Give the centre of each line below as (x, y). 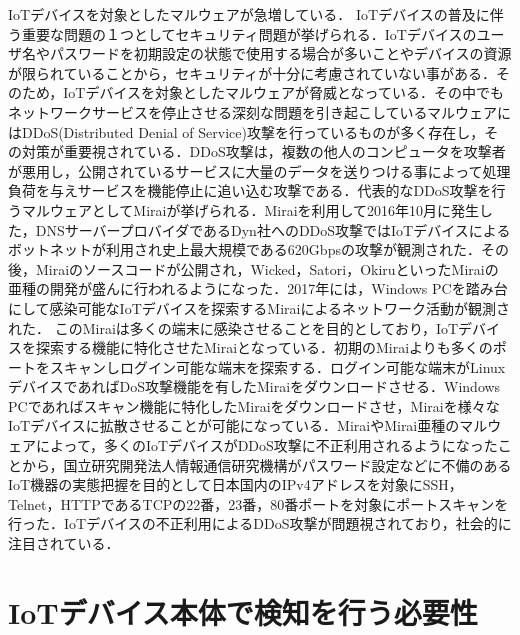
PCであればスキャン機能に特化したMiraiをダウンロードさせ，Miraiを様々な (254, 405)
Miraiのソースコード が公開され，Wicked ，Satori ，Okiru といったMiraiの (267, 268)
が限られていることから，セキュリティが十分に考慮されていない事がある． (252, 72)
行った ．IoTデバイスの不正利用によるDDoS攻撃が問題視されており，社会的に (260, 523)
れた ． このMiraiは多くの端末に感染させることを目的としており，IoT (233, 327)
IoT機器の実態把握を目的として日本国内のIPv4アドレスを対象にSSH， (235, 484)
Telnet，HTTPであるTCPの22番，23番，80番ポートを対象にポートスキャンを (258, 503)
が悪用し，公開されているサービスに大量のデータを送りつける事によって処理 (259, 170)
